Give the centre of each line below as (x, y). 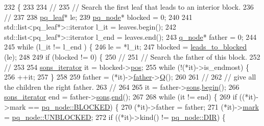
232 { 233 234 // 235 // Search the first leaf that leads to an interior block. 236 (129, 7)
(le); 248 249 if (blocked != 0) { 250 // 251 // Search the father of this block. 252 (132, 56)
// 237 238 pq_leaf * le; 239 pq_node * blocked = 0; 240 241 (98, 17)
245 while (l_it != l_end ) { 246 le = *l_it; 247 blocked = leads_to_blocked (125, 47)
